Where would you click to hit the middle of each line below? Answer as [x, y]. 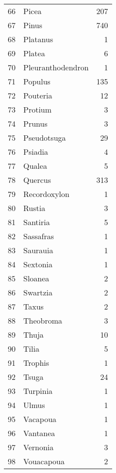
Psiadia [36, 152]
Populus [37, 81]
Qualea [35, 166]
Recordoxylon [46, 194]
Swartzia [38, 292]
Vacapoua [40, 419]
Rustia [34, 208]
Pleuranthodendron [56, 67]
